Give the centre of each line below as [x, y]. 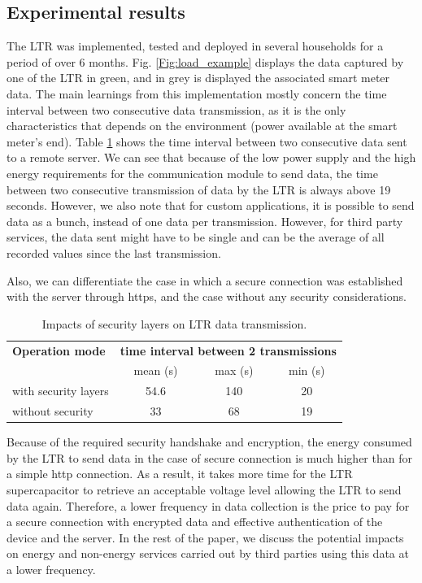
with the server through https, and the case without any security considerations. [207, 296]
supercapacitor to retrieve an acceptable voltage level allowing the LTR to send [204, 489]
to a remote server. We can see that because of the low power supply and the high [211, 157]
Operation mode [59, 350]
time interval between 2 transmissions [228, 350]
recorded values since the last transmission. [114, 252]
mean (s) [156, 370]
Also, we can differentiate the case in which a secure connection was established [205, 280]
